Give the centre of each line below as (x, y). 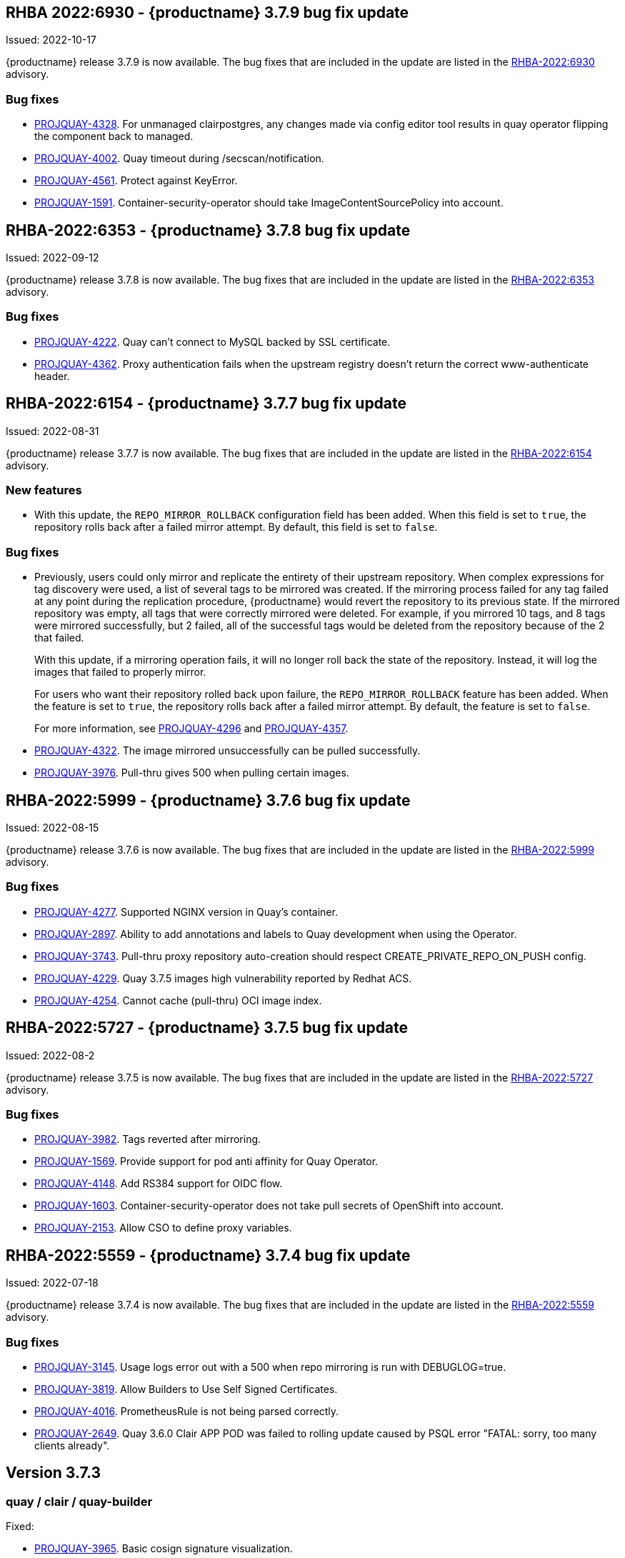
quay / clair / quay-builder (79, 1501)
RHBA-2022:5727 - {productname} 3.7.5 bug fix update (207, 1028)
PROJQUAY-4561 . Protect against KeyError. (136, 181)
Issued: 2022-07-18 (52, 1283)
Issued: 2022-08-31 (52, 431)
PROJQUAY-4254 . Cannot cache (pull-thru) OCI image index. (178, 1000)
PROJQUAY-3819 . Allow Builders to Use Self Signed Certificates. (186, 1389)
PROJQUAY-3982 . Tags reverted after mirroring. (148, 1139)
